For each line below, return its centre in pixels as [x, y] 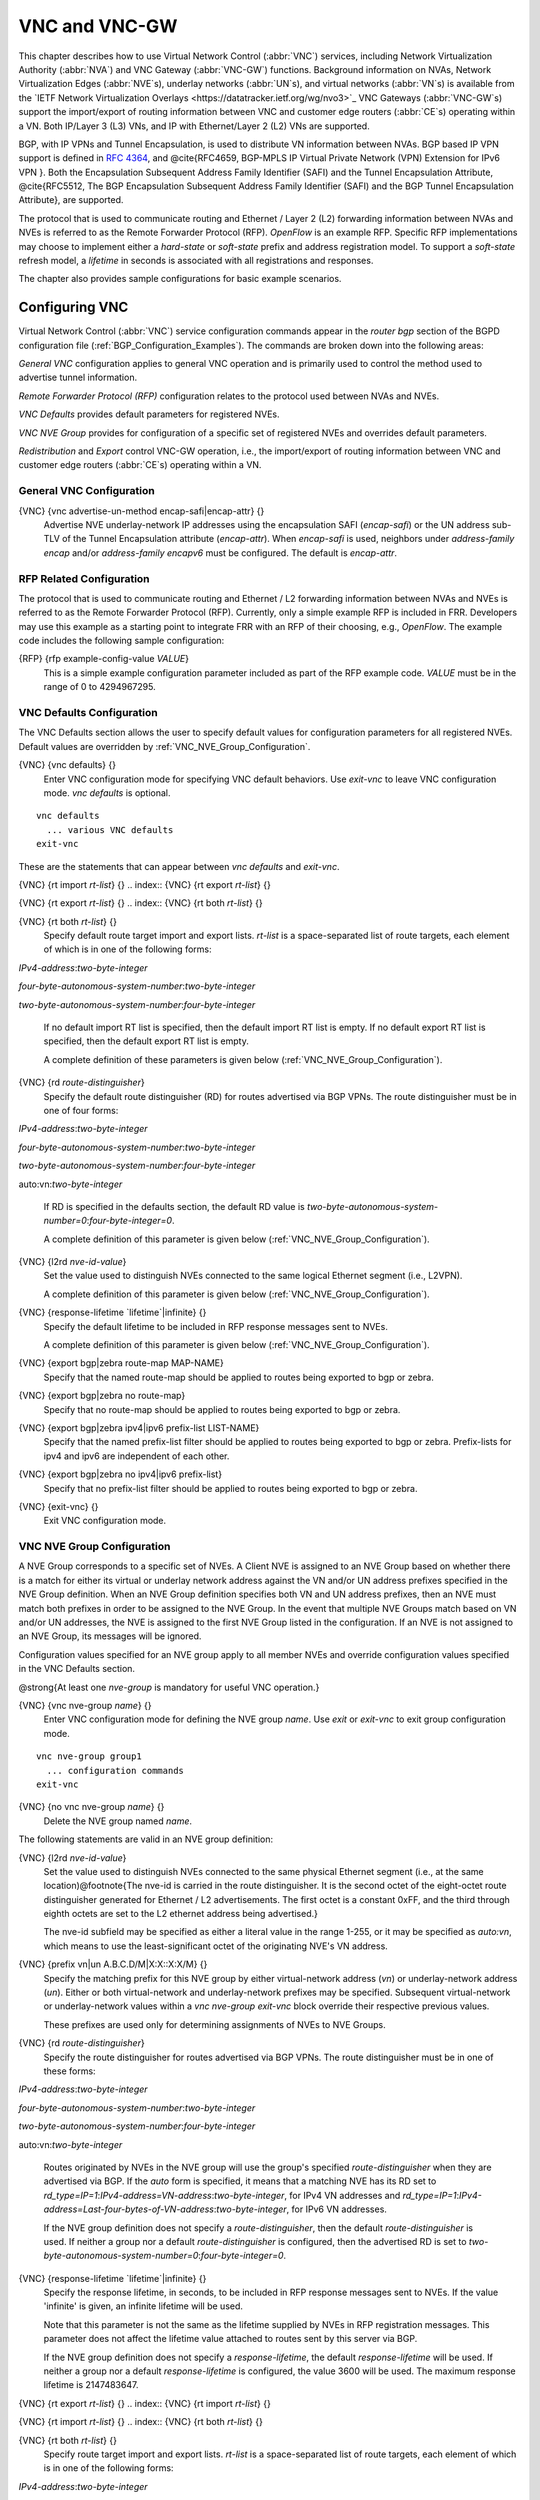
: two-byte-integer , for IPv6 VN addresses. [300, 2209]
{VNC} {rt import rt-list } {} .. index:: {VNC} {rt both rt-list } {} [141, 2422]
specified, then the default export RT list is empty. [146, 1041]
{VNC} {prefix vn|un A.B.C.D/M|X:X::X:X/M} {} [113, 1964]
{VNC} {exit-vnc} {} [58, 1506]
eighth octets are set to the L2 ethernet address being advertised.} [181, 1914]
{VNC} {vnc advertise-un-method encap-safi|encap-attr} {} [141, 511]
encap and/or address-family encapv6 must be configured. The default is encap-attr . [220, 552]
